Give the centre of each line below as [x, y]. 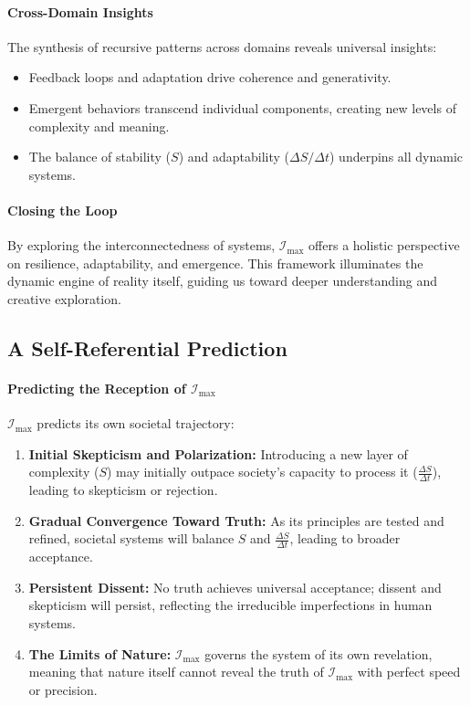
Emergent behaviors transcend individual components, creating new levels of [242, 107]
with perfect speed [409, 672]
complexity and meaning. [99, 126]
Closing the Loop [63, 210]
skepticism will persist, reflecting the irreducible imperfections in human [230, 605]
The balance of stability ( [100, 157]
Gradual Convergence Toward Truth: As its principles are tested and [236, 520]
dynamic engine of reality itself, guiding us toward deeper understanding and [223, 281]
